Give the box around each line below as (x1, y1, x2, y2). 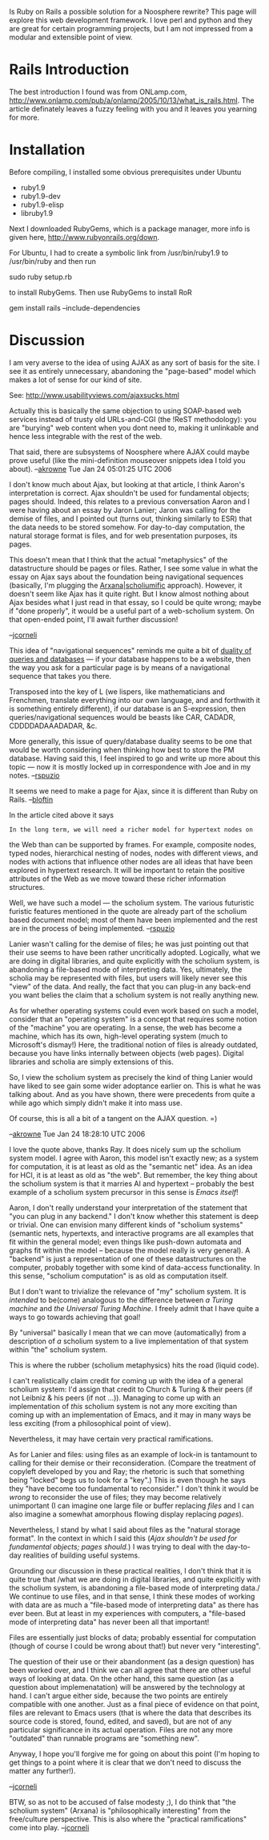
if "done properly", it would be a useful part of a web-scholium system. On (9, 606, 255, 615)
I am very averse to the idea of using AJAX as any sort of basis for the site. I (9, 357, 260, 368)
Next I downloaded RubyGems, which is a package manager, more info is (9, 224, 251, 234)
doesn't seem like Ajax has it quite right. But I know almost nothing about (9, 589, 249, 599)
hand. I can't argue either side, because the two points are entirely (9, 1691, 228, 1700)
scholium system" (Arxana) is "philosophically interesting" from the (9, 1805, 231, 1815)
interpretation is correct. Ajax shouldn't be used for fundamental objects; (9, 488, 250, 498)
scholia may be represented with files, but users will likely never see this (9, 973, 247, 982)
